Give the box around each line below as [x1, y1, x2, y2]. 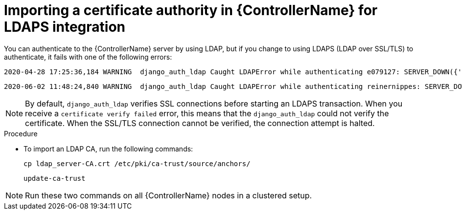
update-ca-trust [23, 174, 86, 182]
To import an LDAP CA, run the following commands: [23, 144, 193, 153]
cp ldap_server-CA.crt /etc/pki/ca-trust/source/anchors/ [23, 159, 251, 168]
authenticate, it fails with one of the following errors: [4, 52, 172, 61]
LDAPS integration [4, 19, 125, 35]
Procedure [4, 129, 38, 138]
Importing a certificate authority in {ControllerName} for [4, 2, 378, 19]
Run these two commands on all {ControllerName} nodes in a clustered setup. [25, 190, 312, 200]
